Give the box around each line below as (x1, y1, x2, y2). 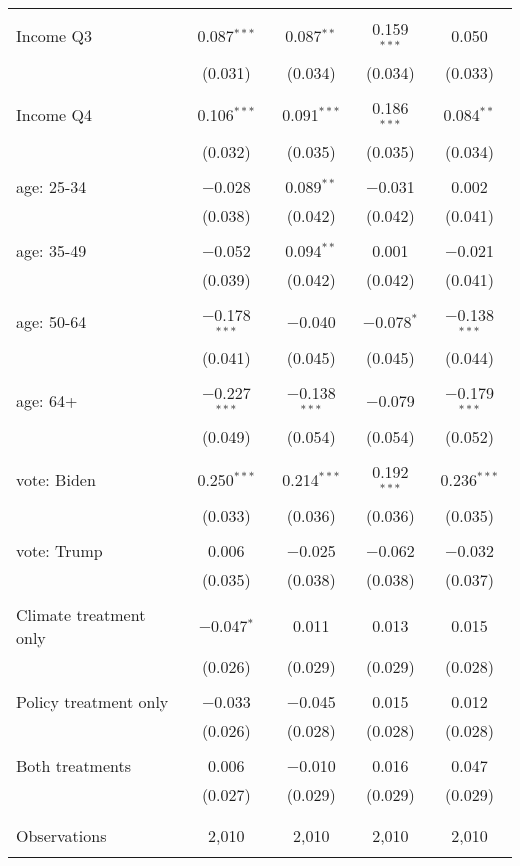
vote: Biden (16, 467, 96, 491)
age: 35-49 (16, 238, 87, 262)
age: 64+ (16, 388, 78, 412)
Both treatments (16, 753, 132, 777)
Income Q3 (16, 24, 92, 48)
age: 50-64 (16, 309, 87, 333)
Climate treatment (16, 602, 146, 626)
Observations (16, 823, 107, 847)
